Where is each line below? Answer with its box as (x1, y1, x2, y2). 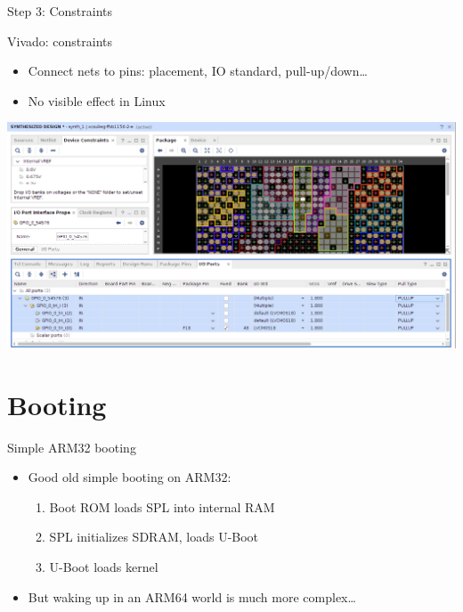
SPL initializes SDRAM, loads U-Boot (49, 527, 259, 546)
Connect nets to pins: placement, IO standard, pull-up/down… (28, 61, 368, 80)
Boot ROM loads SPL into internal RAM (49, 497, 275, 516)
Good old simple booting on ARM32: (28, 468, 231, 486)
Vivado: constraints (7, 31, 113, 50)
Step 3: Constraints (7, 2, 113, 20)
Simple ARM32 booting (7, 437, 136, 456)
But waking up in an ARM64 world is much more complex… (28, 587, 356, 606)
